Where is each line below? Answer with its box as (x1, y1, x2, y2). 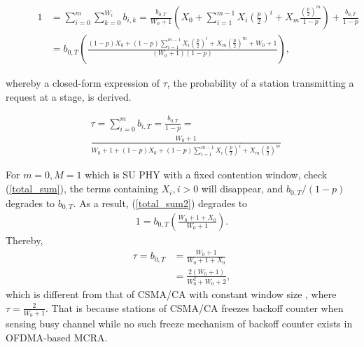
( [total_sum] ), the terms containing (6, 181, 158, 196)
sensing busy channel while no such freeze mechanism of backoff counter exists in (6, 316, 353, 331)
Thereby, (6, 232, 43, 247)
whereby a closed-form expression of (6, 76, 160, 90)
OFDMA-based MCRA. (6, 330, 108, 344)
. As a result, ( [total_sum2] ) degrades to (73, 195, 248, 210)
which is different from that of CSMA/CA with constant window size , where (6, 287, 337, 302)
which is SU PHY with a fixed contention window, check (85, 167, 328, 182)
